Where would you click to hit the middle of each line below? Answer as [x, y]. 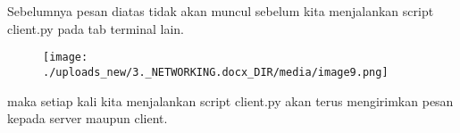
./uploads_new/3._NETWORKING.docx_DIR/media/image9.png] [216, 72]
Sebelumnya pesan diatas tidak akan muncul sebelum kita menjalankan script [221, 11]
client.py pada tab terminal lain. [96, 28]
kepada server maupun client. [88, 118]
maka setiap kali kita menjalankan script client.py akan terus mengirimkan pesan [230, 100]
